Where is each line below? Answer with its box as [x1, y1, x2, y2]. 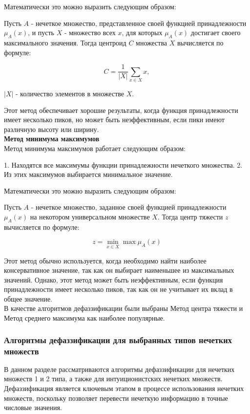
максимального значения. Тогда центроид [4, 37, 126, 47]
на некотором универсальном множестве [30, 211, 150, 221]
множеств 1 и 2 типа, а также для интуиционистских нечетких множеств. [4, 373, 223, 384]
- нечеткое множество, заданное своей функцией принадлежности [31, 202, 227, 212]
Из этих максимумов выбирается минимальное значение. [4, 169, 173, 179]
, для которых [122, 27, 163, 38]
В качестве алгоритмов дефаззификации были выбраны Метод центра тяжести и [4, 303, 243, 313]
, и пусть [28, 27, 54, 38]
